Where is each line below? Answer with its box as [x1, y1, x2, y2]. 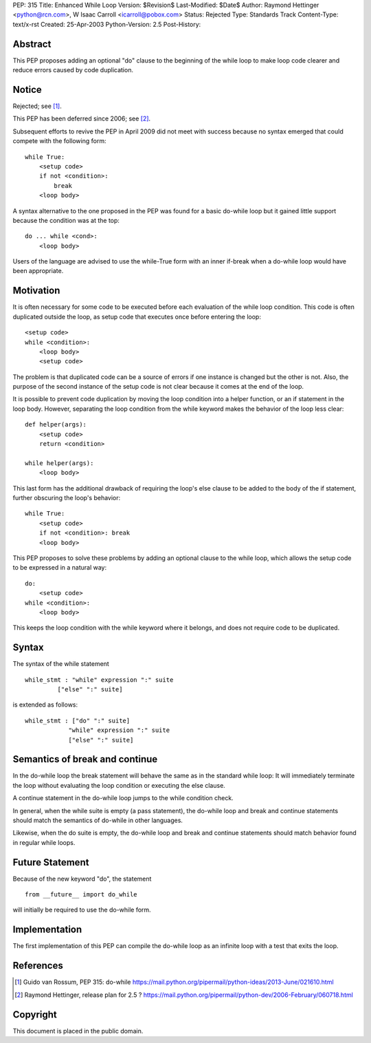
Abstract [12, 38, 52, 50]
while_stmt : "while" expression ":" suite [25, 676, 174, 684]
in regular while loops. [12, 838, 76, 846]
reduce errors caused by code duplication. [12, 66, 134, 74]
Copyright [12, 1009, 58, 1020]
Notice [12, 83, 43, 96]
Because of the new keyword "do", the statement [12, 874, 152, 883]
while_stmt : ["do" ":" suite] [25, 716, 131, 724]
